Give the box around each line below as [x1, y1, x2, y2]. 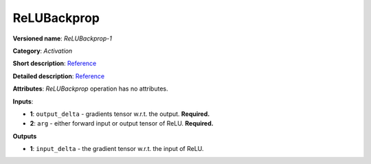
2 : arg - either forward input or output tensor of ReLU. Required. [30, 119, 214, 128]
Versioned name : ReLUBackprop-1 [12, 34, 113, 43]
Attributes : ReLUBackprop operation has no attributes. [12, 84, 168, 93]
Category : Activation [12, 47, 73, 55]
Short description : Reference [12, 59, 97, 68]
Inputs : [12, 97, 34, 106]
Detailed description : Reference [12, 72, 105, 80]
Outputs [12, 132, 37, 140]
